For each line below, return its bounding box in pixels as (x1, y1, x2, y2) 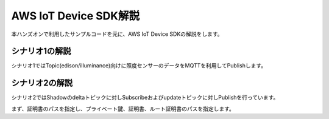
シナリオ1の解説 (11, 46, 71, 56)
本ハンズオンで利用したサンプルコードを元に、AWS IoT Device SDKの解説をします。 (11, 30, 223, 38)
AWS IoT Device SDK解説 (11, 9, 140, 22)
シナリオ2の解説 (11, 78, 73, 88)
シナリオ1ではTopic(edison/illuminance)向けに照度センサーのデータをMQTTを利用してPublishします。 (11, 62, 267, 69)
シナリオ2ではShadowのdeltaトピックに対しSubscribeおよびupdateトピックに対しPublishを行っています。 (11, 94, 279, 101)
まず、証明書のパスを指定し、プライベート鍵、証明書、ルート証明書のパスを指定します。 (11, 105, 235, 112)
